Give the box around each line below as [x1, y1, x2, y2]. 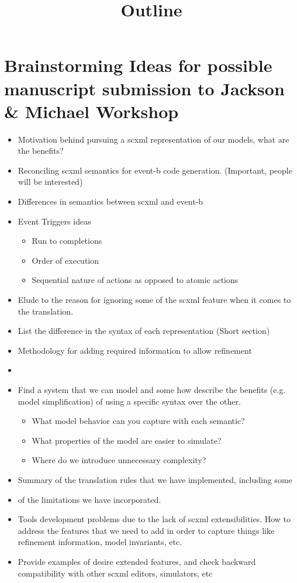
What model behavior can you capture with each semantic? [32, 415, 245, 427]
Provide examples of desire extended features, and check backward [18, 555, 256, 567]
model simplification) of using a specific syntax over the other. [18, 395, 241, 407]
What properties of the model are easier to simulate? [32, 434, 222, 446]
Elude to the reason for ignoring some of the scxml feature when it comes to [18, 294, 291, 306]
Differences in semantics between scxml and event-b [18, 195, 203, 208]
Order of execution [32, 254, 99, 266]
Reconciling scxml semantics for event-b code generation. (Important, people [18, 164, 292, 176]
